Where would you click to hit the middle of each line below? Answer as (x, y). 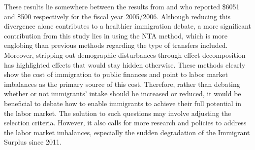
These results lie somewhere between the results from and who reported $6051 (122, 6)
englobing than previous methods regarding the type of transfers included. (116, 45)
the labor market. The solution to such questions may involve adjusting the (118, 113)
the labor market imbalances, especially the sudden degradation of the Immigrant (127, 132)
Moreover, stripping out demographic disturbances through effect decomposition (125, 55)
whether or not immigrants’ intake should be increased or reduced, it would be (123, 94)
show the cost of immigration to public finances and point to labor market (116, 74)
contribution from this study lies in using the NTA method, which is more (116, 35)
